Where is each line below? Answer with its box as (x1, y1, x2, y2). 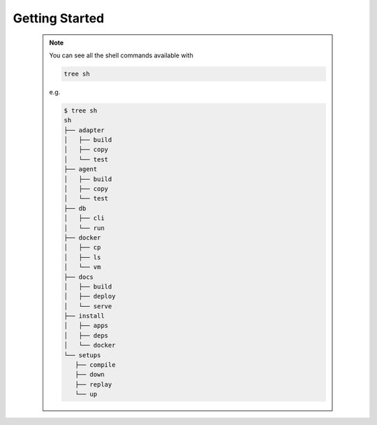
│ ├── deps (64, 331, 108, 339)
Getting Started (13, 10, 105, 26)
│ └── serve (64, 302, 112, 310)
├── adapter (64, 126, 105, 134)
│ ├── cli (64, 214, 105, 222)
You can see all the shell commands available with (49, 51, 193, 59)
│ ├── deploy (64, 292, 116, 301)
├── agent (64, 165, 98, 173)
